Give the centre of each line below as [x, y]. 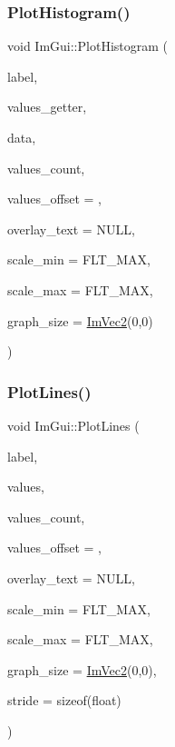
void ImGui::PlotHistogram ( [87, 46]
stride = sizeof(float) [64, 700]
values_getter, [47, 107]
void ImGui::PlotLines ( [73, 425]
